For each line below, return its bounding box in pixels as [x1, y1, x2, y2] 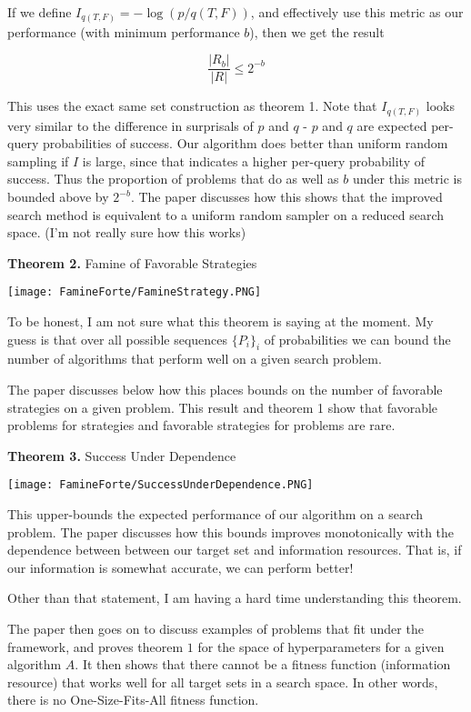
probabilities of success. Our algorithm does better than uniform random [42, 134, 448, 153]
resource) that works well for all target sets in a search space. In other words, [7, 672, 438, 691]
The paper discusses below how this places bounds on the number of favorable [7, 380, 443, 399]
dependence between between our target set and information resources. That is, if [7, 540, 462, 559]
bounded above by [7, 187, 109, 206]
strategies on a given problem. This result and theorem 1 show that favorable [7, 397, 438, 416]
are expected [356, 115, 427, 135]
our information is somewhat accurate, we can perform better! [7, 557, 354, 577]
